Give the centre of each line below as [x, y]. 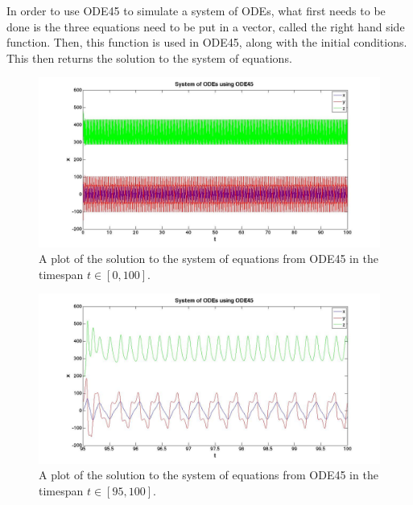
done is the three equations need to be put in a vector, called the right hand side [206, 26]
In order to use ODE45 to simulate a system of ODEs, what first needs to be [196, 10]
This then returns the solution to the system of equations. [149, 57]
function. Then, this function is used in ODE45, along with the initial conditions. [207, 42]
